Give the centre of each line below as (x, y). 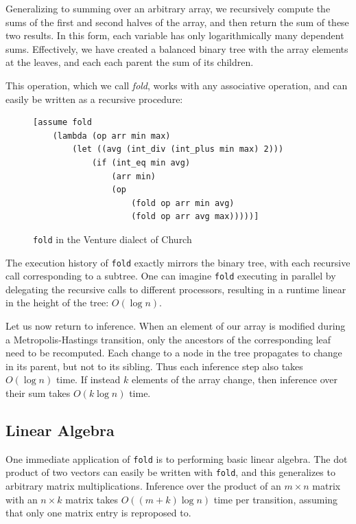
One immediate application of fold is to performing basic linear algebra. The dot (177, 458)
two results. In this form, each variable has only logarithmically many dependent (175, 35)
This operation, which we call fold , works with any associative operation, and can (177, 85)
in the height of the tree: (57, 303)
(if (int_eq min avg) (141, 162)
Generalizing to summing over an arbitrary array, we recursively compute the (168, 8)
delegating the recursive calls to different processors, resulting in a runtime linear (176, 289)
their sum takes (38, 393)
